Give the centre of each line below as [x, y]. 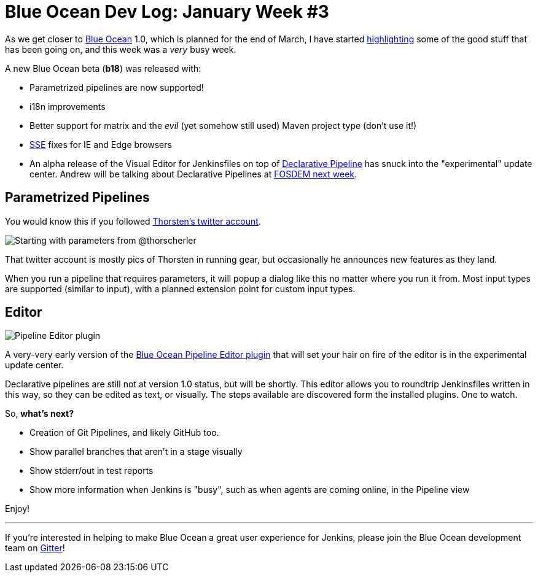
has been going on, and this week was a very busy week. [121, 49]
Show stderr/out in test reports [92, 471]
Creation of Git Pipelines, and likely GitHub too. [124, 433]
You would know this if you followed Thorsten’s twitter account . [133, 221]
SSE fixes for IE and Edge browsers [101, 144]
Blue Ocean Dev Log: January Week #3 [167, 12]
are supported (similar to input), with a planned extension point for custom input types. [180, 288]
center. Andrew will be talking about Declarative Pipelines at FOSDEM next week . [193, 174]
